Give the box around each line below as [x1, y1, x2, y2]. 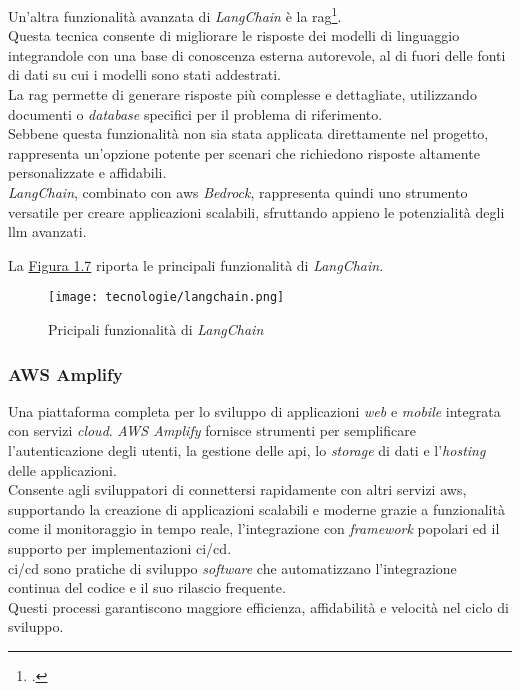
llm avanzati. [8, 221, 87, 242]
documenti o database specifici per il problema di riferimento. [8, 103, 383, 124]
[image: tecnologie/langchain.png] [48, 290, 285, 305]
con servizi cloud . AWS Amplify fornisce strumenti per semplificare [8, 420, 416, 441]
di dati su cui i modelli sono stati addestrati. [8, 64, 281, 85]
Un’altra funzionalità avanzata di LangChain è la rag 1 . [8, 3, 342, 26]
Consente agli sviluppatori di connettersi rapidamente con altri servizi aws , [8, 479, 467, 500]
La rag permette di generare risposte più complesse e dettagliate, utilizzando [8, 84, 477, 105]
